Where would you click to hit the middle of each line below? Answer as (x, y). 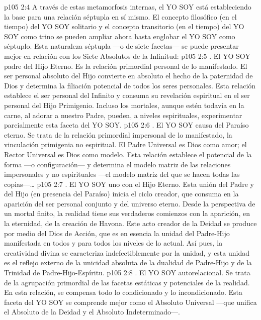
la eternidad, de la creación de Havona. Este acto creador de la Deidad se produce (130, 223)
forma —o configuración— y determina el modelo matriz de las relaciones (117, 164)
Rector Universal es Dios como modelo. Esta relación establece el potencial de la (128, 154)
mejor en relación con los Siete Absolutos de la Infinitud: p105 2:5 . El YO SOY (127, 56)
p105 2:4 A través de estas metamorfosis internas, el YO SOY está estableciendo (128, 7)
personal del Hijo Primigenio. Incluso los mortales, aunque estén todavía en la (124, 105)
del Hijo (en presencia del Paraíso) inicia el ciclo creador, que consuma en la (121, 194)
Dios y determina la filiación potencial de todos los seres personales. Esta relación (130, 85)
